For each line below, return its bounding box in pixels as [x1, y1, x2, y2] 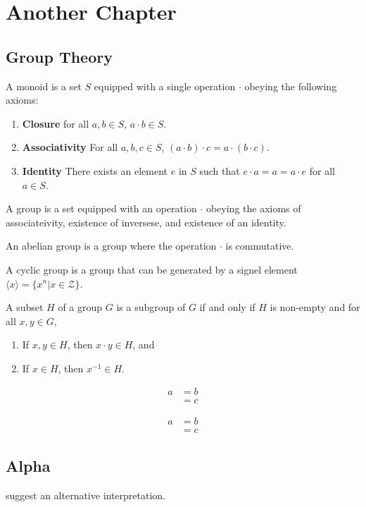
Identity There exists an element [22, 163, 168, 178]
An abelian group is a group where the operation [6, 238, 217, 253]
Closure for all [22, 116, 89, 130]
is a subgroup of [116, 300, 186, 314]
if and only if [199, 300, 255, 314]
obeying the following [244, 78, 337, 93]
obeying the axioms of [206, 201, 301, 216]
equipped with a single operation [94, 78, 236, 93]
